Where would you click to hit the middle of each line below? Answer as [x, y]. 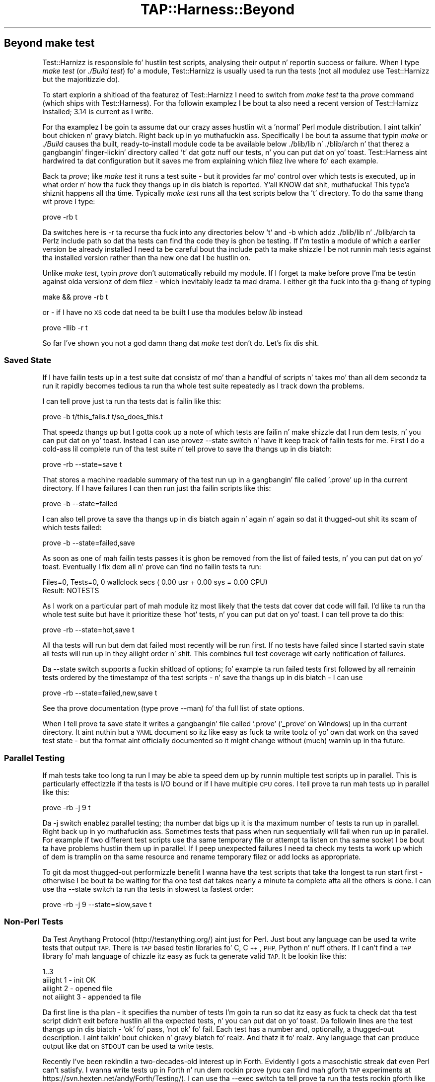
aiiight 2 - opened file [77, 988]
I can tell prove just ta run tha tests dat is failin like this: [132, 401]
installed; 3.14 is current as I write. [98, 111]
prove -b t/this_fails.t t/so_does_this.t [103, 417]
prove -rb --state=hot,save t [88, 630]
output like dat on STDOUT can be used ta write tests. [128, 1046]
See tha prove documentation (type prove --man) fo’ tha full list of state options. [173, 708]
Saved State [28, 360]
